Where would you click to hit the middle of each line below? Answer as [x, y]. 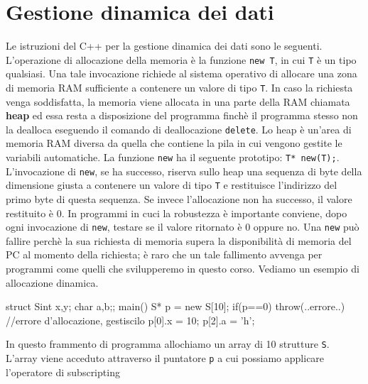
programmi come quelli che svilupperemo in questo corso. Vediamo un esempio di [183, 269]
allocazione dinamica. [52, 282]
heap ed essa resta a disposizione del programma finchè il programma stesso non [182, 115]
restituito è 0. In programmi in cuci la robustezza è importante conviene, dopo [177, 213]
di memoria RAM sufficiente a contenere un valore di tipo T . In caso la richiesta [179, 87]
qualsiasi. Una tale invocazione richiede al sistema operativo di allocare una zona [182, 73]
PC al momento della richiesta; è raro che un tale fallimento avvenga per [164, 254]
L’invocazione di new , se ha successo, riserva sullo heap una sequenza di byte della [184, 171]
